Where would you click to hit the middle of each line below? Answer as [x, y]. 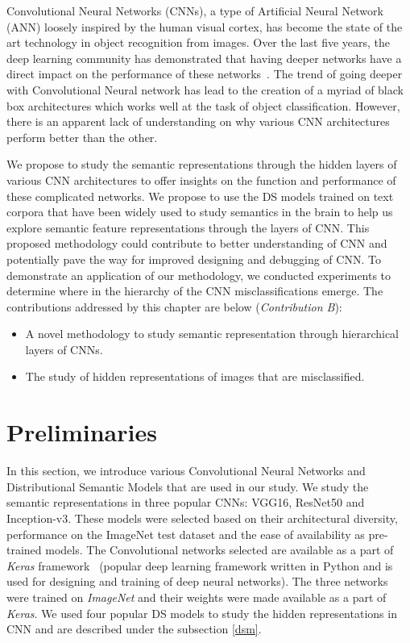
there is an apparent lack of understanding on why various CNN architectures [198, 121]
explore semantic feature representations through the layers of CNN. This [188, 227]
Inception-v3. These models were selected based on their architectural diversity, [202, 518]
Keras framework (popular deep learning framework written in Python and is [200, 565]
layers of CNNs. [64, 349]
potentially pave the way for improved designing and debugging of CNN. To [194, 259]
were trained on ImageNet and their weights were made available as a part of [197, 597]
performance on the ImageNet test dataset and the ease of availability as [186, 534]
